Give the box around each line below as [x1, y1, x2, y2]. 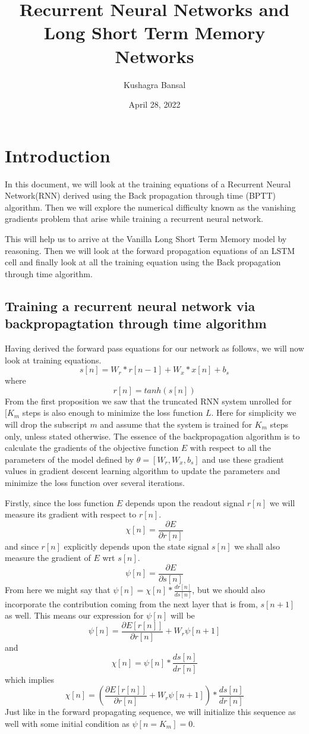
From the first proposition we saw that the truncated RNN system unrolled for [5, 394, 292, 407]
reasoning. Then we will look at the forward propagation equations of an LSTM [5, 244, 295, 256]
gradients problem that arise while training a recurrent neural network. [5, 212, 263, 225]
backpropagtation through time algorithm [5, 314, 267, 333]
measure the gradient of [5, 551, 91, 564]
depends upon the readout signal [125, 496, 245, 509]
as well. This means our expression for [5, 609, 144, 622]
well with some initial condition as [5, 717, 130, 729]
